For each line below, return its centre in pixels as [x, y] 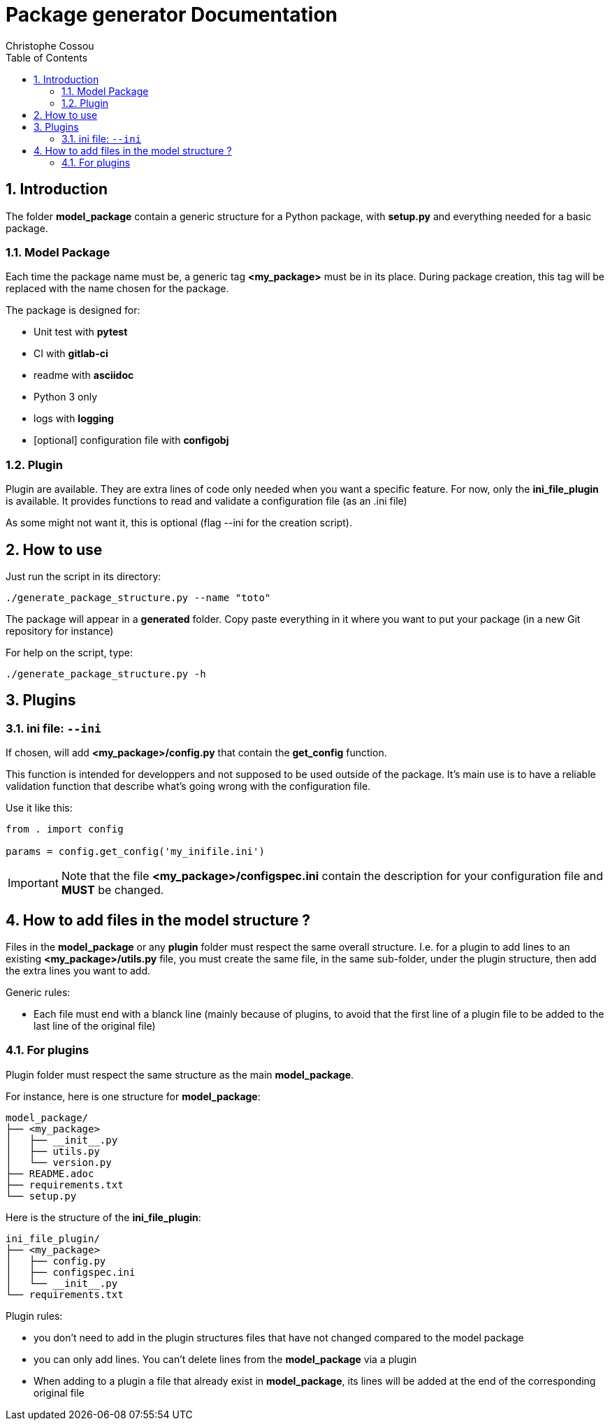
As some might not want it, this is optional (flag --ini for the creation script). [179, 523]
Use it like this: [39, 808]
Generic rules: [38, 992]
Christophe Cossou [50, 45]
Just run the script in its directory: [83, 576]
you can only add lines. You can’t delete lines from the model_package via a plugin [225, 1359]
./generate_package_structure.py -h [106, 674]
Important [33, 883]
